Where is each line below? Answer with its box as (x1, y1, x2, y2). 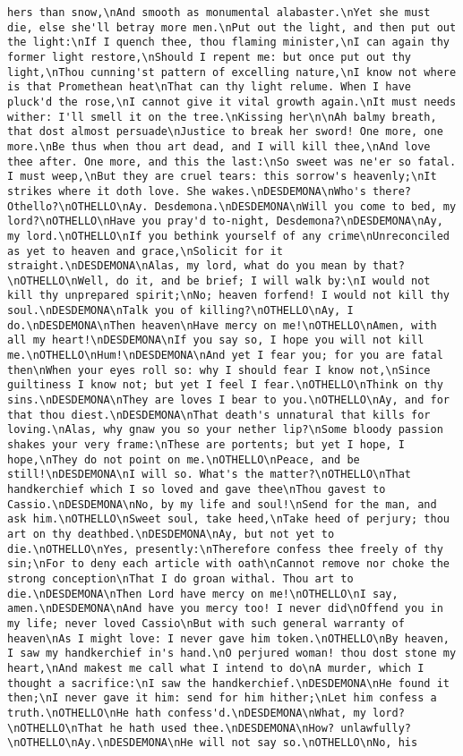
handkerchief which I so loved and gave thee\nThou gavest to (7, 483, 386, 496)
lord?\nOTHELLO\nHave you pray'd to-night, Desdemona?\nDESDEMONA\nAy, (7, 215, 443, 228)
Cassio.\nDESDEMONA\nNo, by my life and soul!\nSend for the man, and (7, 497, 437, 511)
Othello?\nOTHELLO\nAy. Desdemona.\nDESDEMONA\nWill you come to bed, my (7, 200, 457, 213)
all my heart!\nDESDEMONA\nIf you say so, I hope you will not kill (7, 334, 424, 347)
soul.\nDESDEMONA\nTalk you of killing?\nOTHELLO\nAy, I (7, 304, 354, 318)
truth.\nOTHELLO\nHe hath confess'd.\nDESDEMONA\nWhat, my (7, 706, 366, 719)
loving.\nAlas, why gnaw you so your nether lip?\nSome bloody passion (7, 423, 443, 437)
